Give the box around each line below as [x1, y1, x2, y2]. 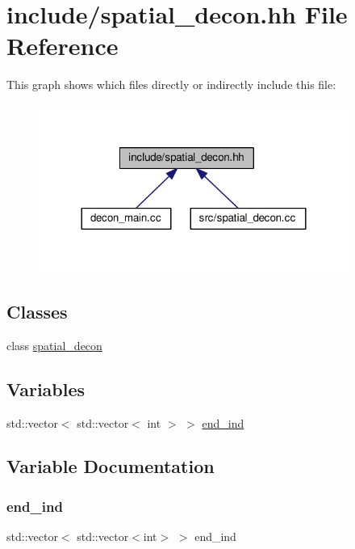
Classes [6, 298, 68, 323]
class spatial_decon [6, 336, 102, 353]
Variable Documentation [6, 454, 215, 479]
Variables [6, 376, 86, 401]
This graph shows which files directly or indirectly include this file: [6, 76, 336, 93]
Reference [6, 29, 119, 62]
